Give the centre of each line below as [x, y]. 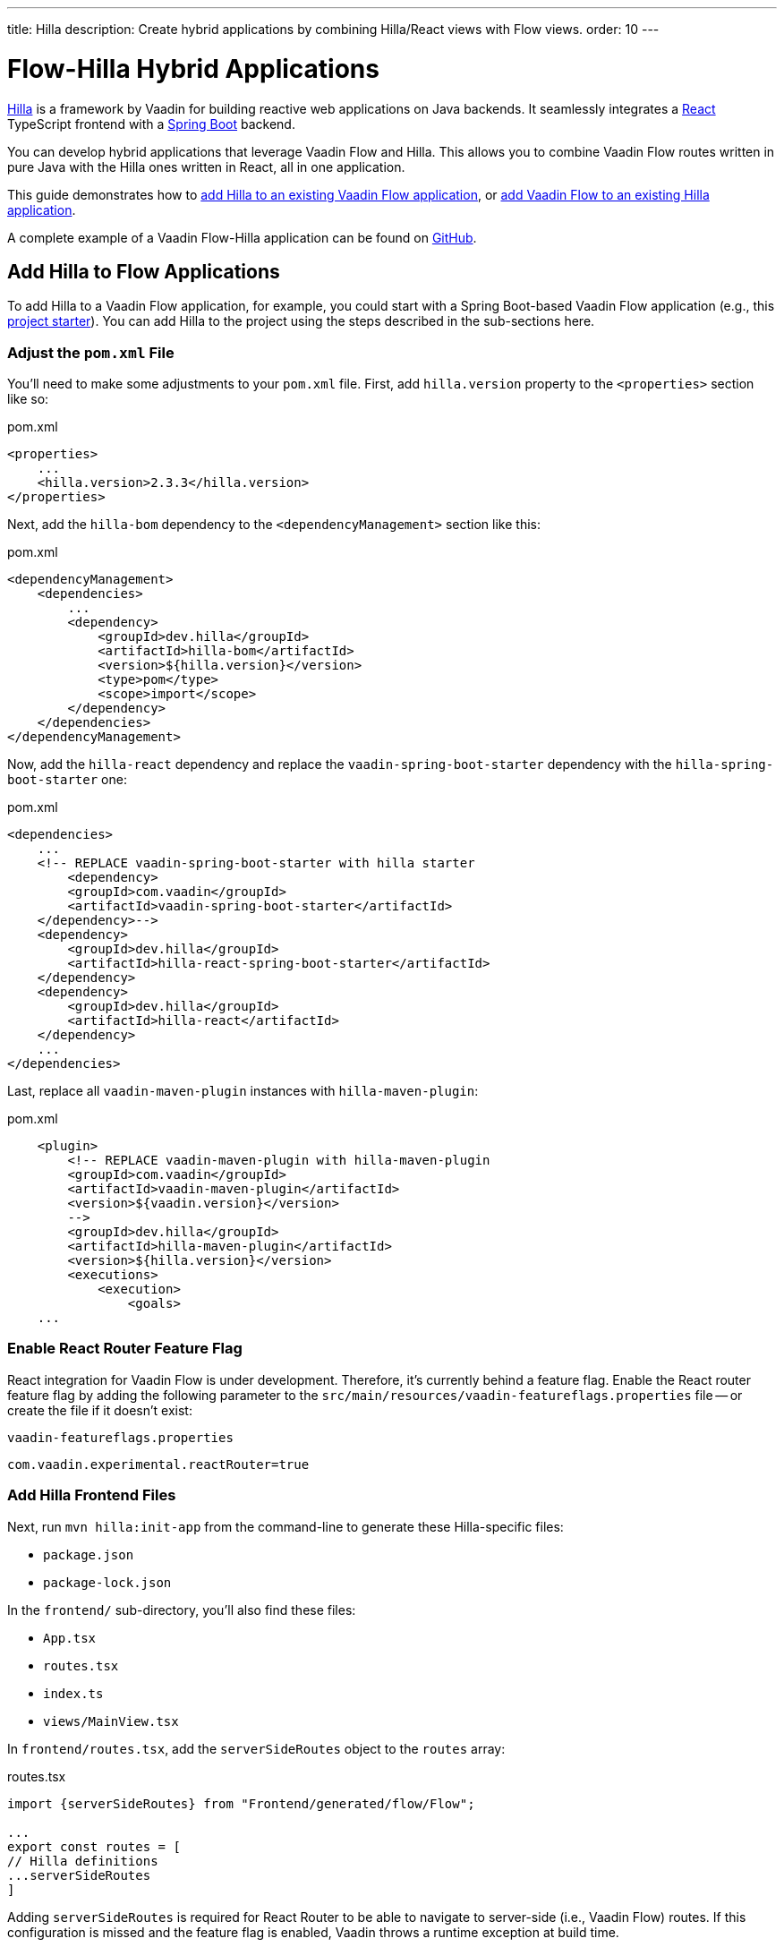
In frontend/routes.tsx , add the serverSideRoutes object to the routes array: [256, 1748]
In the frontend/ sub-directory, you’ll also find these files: [182, 1610]
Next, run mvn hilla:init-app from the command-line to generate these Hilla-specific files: [285, 1526]
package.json [89, 1554]
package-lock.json [107, 1582]
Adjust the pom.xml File [91, 352]
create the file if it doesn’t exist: [100, 1410]
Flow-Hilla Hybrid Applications [193, 68]
